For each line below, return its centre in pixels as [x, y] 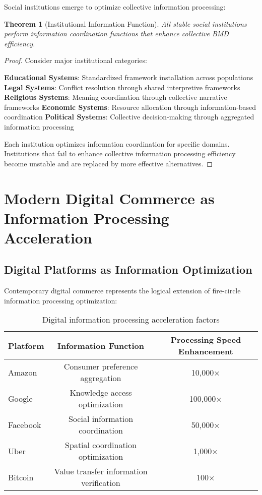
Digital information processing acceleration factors [131, 320]
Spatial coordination [101, 445]
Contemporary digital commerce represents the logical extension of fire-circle [122, 291]
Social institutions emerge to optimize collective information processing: [115, 7]
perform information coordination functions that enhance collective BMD [116, 34]
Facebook [25, 424]
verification [101, 483]
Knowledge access [101, 393]
